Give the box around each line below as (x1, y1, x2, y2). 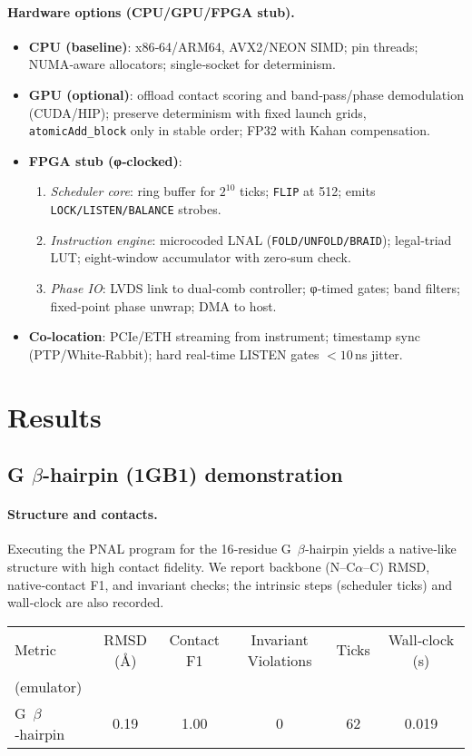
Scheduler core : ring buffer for (50, 182, 216, 201)
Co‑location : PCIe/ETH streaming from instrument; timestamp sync (28, 327, 420, 346)
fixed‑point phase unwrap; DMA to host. (50, 296, 277, 315)
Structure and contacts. (7, 505, 158, 524)
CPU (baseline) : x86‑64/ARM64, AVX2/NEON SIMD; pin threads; (28, 36, 418, 55)
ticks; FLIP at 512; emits (240, 182, 376, 201)
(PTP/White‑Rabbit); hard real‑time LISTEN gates (28, 344, 320, 363)
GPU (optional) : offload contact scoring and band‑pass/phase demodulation (28, 84, 464, 103)
